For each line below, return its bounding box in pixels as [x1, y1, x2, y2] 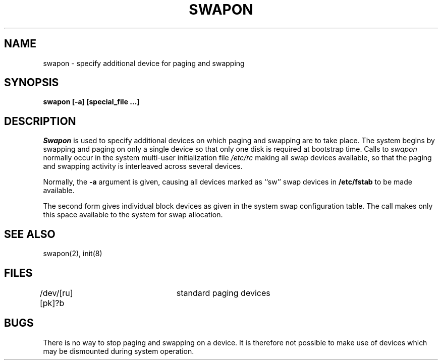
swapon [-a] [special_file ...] [43, 97, 140, 106]
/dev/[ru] [39, 287, 73, 298]
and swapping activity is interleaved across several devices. [43, 162, 243, 171]
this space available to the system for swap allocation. [43, 210, 223, 219]
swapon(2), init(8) [43, 249, 102, 258]
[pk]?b [39, 297, 65, 308]
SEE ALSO [4, 227, 56, 240]
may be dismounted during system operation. [43, 346, 194, 355]
